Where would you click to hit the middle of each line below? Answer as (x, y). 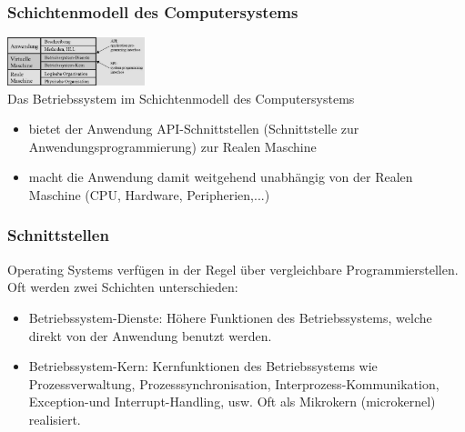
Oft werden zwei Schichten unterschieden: (123, 287)
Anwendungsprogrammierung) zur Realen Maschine (172, 146)
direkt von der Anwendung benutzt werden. (150, 335)
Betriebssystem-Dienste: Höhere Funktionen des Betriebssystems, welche (230, 317)
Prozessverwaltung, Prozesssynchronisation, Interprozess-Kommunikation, (234, 383)
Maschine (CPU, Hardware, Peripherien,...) (149, 194)
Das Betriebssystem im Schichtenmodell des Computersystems (181, 98)
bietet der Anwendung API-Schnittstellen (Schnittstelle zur (194, 129)
